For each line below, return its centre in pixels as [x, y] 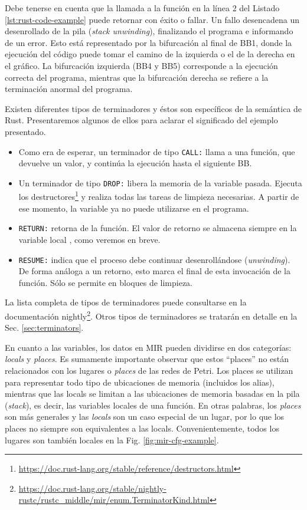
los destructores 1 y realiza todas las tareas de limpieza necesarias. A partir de [159, 196]
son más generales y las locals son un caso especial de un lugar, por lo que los [145, 417]
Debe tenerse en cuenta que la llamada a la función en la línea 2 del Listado [142, 8]
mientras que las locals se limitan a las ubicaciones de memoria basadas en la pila [152, 394]
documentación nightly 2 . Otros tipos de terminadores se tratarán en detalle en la [151, 315]
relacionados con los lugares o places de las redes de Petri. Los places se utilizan [149, 370]
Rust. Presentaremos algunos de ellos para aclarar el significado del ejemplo [141, 120]
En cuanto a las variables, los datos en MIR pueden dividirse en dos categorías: [148, 347]
